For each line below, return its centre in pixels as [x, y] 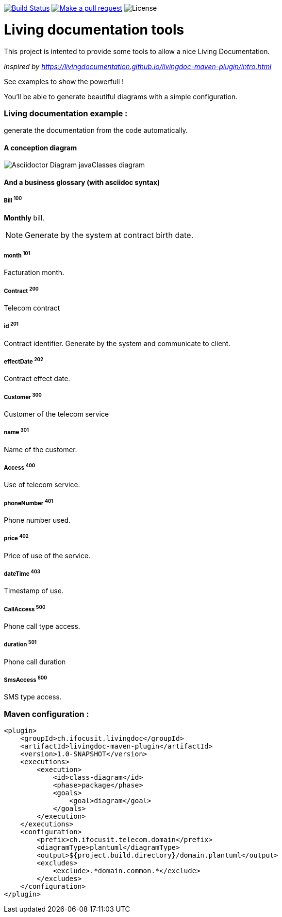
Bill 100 [13, 200]
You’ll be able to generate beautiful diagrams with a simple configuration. [121, 96]
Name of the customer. [41, 449]
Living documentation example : [66, 113]
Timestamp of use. [34, 591]
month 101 [17, 255]
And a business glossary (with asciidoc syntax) [82, 183]
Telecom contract [32, 308]
